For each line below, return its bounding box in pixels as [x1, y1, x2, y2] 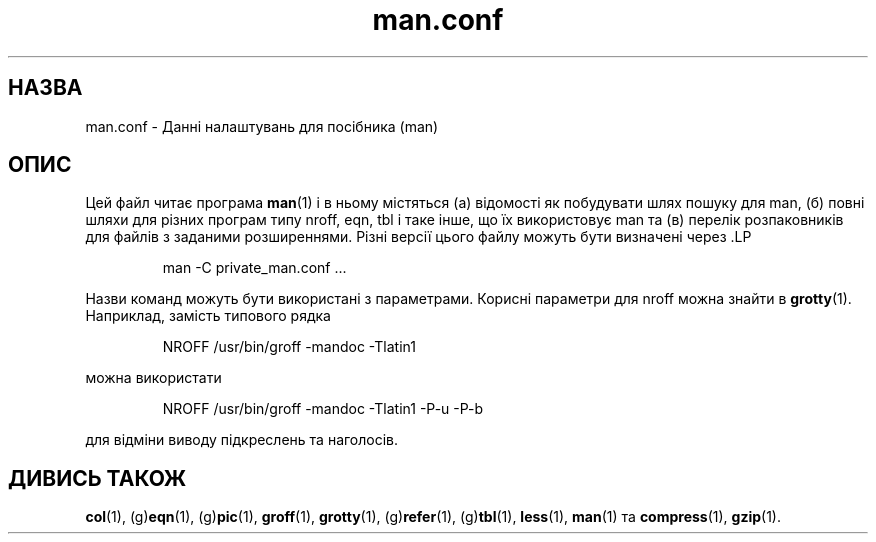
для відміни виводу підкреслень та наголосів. [85, 431, 399, 449]
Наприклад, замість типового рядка [85, 307, 331, 325]
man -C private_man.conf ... [162, 259, 347, 277]
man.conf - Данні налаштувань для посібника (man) [85, 117, 439, 135]
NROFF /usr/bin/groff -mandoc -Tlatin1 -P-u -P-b [162, 400, 484, 418]
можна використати [85, 369, 222, 387]
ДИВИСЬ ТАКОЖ [8, 465, 187, 491]
